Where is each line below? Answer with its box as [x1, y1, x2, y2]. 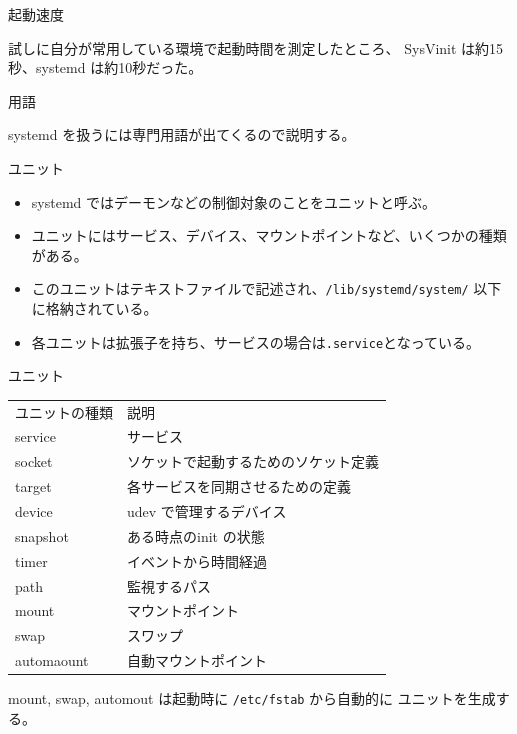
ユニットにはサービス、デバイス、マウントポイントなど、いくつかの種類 [31, 225, 507, 246]
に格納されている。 [31, 298, 158, 318]
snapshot [15, 525, 69, 546]
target [15, 476, 52, 497]
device [15, 500, 53, 521]
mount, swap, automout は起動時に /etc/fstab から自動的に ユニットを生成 [8, 688, 496, 709]
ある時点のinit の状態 [127, 525, 265, 546]
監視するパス [127, 575, 211, 596]
